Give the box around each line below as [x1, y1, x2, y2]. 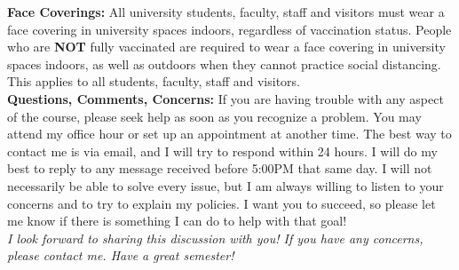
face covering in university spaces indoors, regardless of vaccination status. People [7, 20, 452, 38]
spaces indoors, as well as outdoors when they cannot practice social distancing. [7, 54, 441, 73]
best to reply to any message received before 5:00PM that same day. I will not [7, 159, 432, 178]
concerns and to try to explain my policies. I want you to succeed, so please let [7, 194, 436, 212]
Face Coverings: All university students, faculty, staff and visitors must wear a [7, 3, 445, 20]
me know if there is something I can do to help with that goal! [7, 211, 347, 230]
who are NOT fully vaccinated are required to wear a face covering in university [7, 37, 446, 56]
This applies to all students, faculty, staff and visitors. [7, 72, 300, 91]
